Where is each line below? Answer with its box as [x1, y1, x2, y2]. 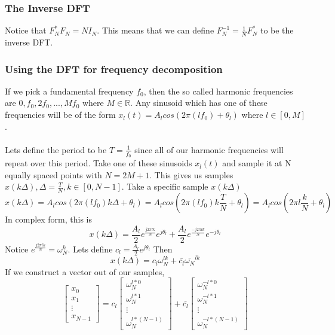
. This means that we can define [97, 24, 214, 36]
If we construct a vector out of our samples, [5, 265, 165, 278]
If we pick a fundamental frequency [5, 84, 134, 97]
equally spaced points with [5, 168, 102, 181]
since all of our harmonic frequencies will [134, 143, 284, 156]
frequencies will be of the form [5, 108, 116, 121]
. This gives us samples [149, 168, 233, 181]
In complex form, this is [5, 213, 93, 226]
